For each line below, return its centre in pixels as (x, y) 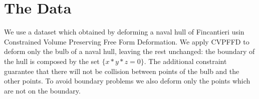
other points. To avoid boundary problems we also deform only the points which (127, 81)
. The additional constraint (185, 61)
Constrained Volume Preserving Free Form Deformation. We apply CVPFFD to (127, 41)
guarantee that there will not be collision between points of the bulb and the (122, 71)
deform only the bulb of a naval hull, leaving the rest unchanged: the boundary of (129, 51)
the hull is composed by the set (52, 61)
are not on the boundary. (42, 90)
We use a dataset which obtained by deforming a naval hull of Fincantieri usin (124, 32)
